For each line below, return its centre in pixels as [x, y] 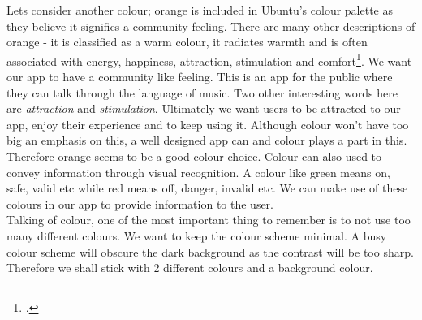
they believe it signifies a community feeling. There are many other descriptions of [211, 26]
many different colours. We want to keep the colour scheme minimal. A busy [197, 235]
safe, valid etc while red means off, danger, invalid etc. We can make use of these [207, 188]
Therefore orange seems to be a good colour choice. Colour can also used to [194, 156]
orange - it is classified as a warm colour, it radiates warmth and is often [187, 42]
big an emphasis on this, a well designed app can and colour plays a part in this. [207, 140]
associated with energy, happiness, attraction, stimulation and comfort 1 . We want [209, 59]
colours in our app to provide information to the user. [140, 203]
